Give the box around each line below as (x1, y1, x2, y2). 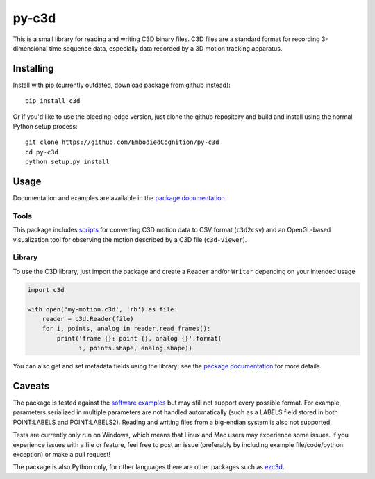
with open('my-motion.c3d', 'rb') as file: (27, 305, 178, 313)
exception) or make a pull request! (12, 450, 111, 458)
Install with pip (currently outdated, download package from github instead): (12, 81, 231, 89)
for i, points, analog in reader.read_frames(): (42, 325, 211, 333)
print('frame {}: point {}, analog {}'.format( (56, 334, 222, 342)
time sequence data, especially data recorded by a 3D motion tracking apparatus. (49, 44, 283, 52)
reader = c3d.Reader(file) (42, 315, 135, 323)
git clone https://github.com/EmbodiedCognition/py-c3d (25, 138, 219, 146)
